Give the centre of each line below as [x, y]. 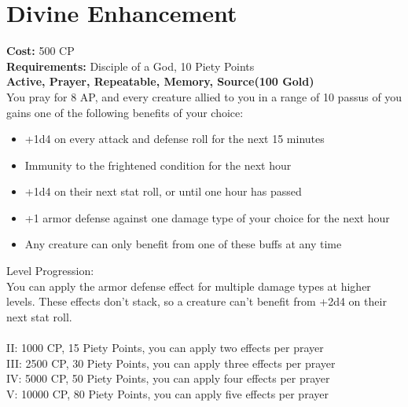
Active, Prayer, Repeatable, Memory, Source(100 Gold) [160, 81]
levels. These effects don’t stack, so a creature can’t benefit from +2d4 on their [197, 301]
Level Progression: [50, 271]
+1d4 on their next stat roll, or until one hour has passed [163, 191]
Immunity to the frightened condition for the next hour [158, 165]
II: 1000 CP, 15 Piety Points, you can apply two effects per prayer [165, 348]
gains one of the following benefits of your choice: [125, 112]
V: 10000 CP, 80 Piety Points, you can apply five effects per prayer [167, 393]
